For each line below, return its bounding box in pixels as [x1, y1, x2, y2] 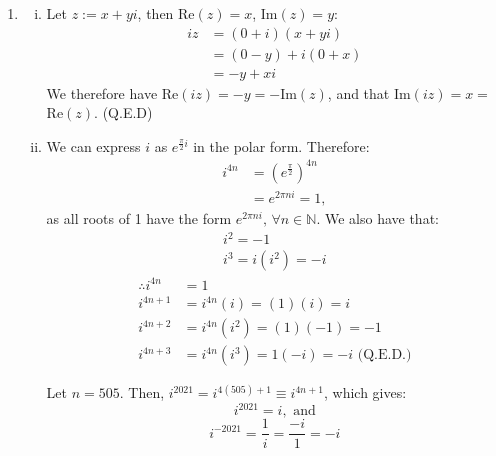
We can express [46, 135, 141, 156]
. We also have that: [316, 208, 439, 229]
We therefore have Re [46, 82, 179, 103]
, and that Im [327, 82, 411, 103]
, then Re [137, 3, 195, 23]
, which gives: [323, 382, 407, 403]
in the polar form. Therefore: [193, 135, 370, 156]
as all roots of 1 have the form [46, 208, 232, 229]
